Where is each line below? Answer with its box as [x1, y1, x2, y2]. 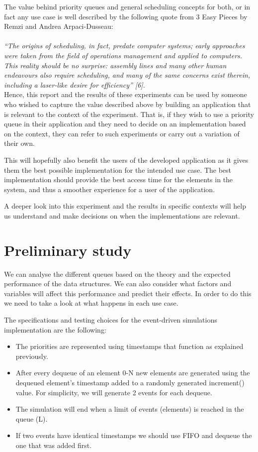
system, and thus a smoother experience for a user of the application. [4, 184, 215, 194]
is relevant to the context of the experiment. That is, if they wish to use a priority [4, 109, 254, 119]
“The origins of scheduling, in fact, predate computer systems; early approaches [4, 40, 245, 51]
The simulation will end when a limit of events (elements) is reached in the [15, 404, 244, 414]
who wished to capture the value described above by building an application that [4, 99, 251, 109]
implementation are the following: [4, 324, 106, 335]
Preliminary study [4, 239, 132, 260]
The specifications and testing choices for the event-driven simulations [4, 314, 217, 325]
